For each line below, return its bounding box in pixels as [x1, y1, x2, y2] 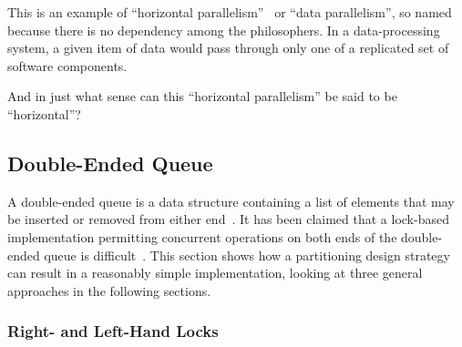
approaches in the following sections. [7, 281, 211, 300]
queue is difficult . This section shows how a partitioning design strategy [44, 245, 450, 264]
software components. [7, 56, 128, 75]
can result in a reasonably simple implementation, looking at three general [7, 263, 423, 282]
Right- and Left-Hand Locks [7, 320, 219, 342]
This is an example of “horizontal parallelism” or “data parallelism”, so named [7, 3, 452, 21]
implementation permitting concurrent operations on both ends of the [7, 227, 397, 246]
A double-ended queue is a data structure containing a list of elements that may [7, 191, 455, 210]
